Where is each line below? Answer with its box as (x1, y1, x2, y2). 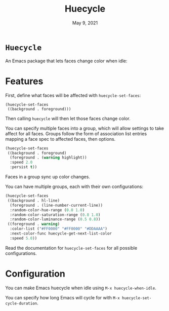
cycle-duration (5, 301, 37, 306)
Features (5, 75, 44, 87)
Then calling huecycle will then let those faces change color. (5, 115, 131, 122)
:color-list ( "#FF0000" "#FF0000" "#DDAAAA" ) (10, 226, 108, 231)
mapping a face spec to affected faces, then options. (5, 136, 116, 142)
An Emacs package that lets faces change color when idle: (5, 58, 128, 64)
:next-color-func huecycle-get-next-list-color (10, 231, 112, 236)
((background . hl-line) (7, 198, 60, 203)
